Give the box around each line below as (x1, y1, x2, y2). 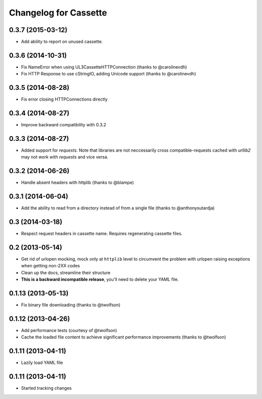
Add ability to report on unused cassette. (21, 39, 103, 45)
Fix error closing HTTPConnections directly (21, 96, 108, 102)
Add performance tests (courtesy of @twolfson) (21, 328, 117, 333)
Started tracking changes (21, 385, 72, 391)
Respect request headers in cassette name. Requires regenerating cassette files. (21, 231, 183, 237)
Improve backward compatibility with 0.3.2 (21, 122, 106, 128)
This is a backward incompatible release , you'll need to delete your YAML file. (21, 277, 179, 282)
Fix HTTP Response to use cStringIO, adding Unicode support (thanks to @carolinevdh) (21, 71, 196, 77)
